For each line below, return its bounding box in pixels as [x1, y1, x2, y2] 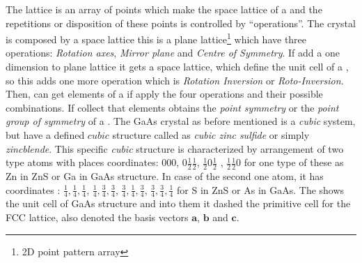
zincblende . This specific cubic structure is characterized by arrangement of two [6, 141, 344, 156]
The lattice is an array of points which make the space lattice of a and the [6, 2, 322, 16]
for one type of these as [244, 155, 344, 170]
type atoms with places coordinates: [6, 155, 159, 170]
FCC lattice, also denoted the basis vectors [6, 210, 189, 225]
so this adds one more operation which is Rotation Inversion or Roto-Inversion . [6, 73, 344, 87]
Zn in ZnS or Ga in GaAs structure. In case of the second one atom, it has [6, 169, 324, 183]
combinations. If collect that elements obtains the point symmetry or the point [6, 100, 339, 114]
